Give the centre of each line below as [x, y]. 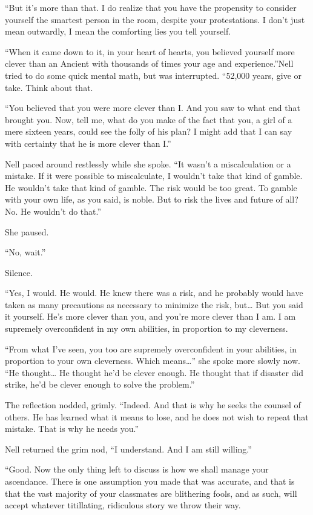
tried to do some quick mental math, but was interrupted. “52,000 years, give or [153, 75]
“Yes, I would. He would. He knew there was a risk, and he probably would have [154, 293]
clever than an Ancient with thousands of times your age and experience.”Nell [149, 63]
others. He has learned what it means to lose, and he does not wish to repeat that [157, 416]
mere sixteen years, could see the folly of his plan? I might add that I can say [149, 131]
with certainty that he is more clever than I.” [88, 143]
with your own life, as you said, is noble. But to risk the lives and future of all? [152, 199]
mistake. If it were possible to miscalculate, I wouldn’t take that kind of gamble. [154, 176]
